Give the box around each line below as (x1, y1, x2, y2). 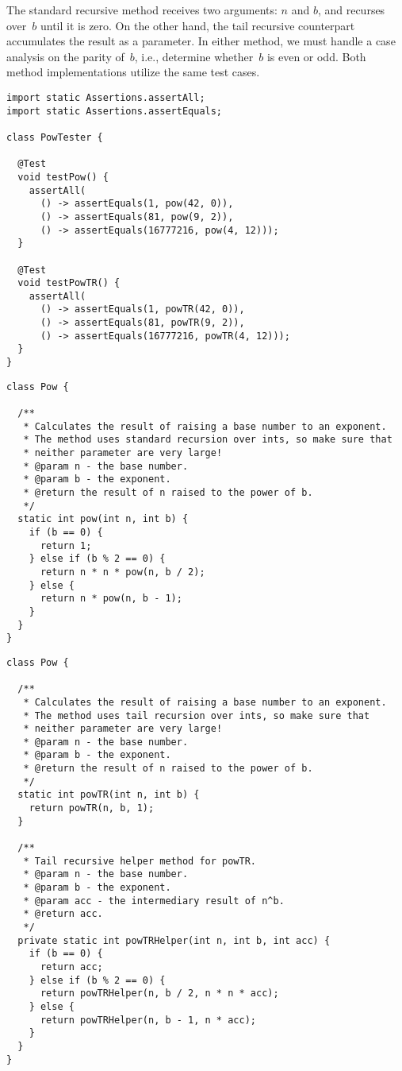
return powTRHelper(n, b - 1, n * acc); (40, 1014, 256, 1026)
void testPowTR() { (17, 277, 121, 289)
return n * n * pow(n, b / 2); (40, 566, 205, 578)
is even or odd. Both (266, 48, 366, 64)
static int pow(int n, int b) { (17, 513, 189, 525)
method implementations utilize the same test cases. (6, 64, 260, 80)
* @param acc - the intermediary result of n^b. (23, 895, 285, 907)
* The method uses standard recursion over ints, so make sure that (23, 434, 392, 446)
